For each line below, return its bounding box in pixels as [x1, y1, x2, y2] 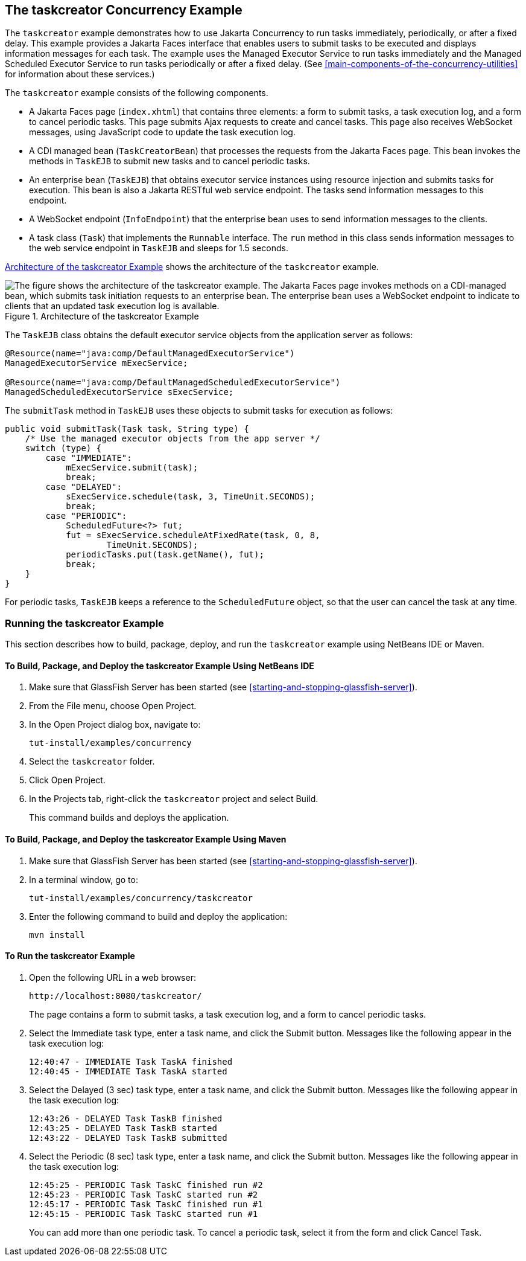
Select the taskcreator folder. [29, 756, 155, 767]
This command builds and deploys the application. [29, 812, 229, 823]
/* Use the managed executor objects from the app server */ [25, 434, 320, 444]
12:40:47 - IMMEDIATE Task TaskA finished [29, 1056, 233, 1067]
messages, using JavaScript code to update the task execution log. [29, 127, 296, 138]
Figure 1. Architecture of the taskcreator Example [5, 311, 199, 322]
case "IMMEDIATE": [45, 453, 132, 463]
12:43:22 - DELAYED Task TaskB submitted [29, 1132, 227, 1143]
